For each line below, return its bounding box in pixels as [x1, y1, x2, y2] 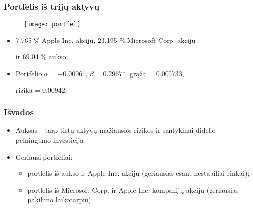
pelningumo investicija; [15, 135, 85, 145]
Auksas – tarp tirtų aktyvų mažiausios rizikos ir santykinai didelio [15, 125, 216, 135]
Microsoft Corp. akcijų [127, 35, 196, 45]
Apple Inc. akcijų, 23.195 [42, 35, 117, 45]
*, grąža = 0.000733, [122, 68, 184, 79]
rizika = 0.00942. [15, 84, 67, 95]
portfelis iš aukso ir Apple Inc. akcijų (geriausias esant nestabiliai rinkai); [27, 168, 250, 178]
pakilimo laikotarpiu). [27, 194, 93, 205]
